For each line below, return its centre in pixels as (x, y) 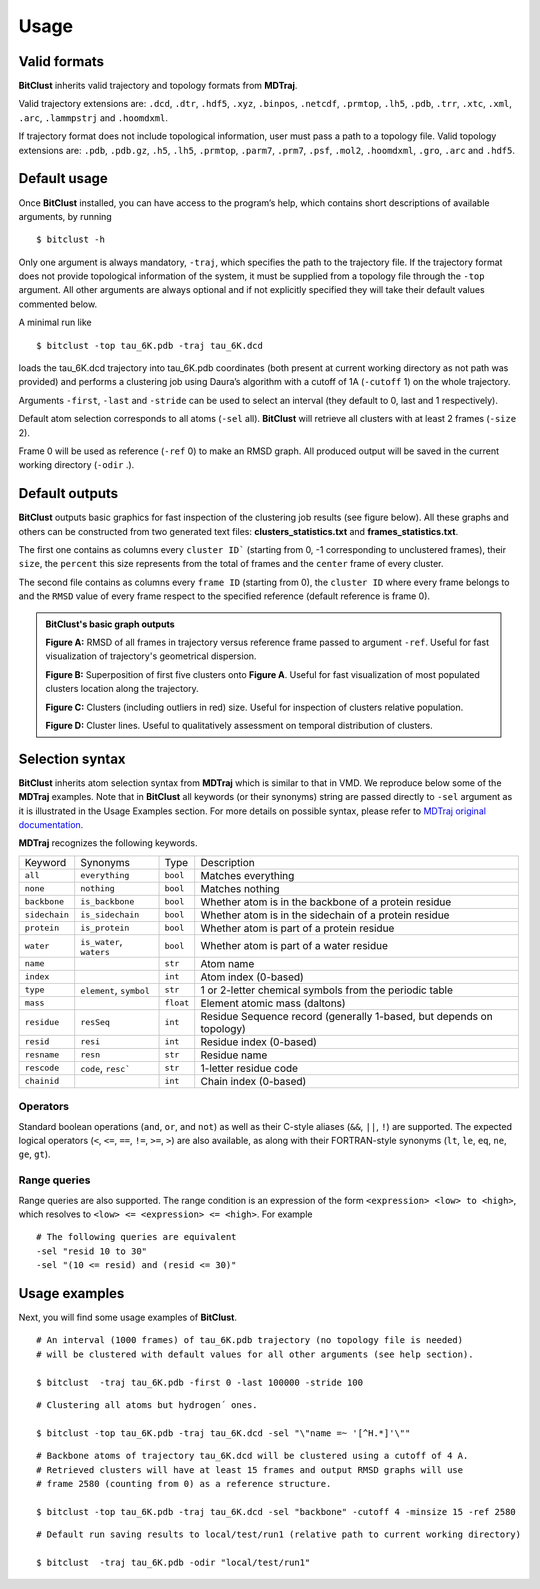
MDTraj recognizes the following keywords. (108, 843)
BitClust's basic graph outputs (110, 624)
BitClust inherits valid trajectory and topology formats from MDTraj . (158, 86)
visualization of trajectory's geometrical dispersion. (151, 656)
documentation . (51, 825)
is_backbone (107, 901)
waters (95, 951)
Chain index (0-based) (253, 1081)
